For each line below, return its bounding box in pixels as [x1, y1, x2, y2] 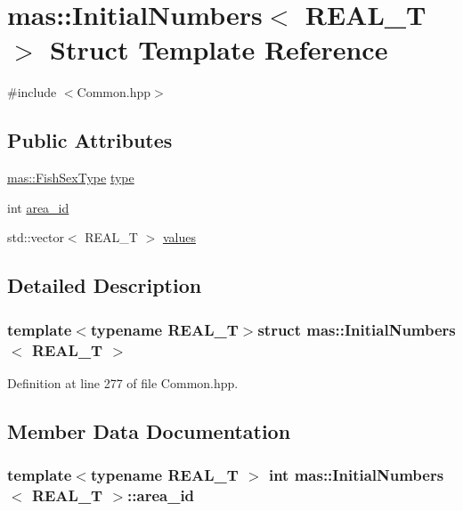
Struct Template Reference [50, 31, 388, 68]
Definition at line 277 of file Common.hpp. [7, 373, 239, 392]
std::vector [7, 228, 64, 247]
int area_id [7, 198, 69, 216]
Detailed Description [7, 272, 202, 299]
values [162, 228, 196, 247]
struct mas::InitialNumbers [257, 318, 456, 340]
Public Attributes [7, 126, 173, 154]
